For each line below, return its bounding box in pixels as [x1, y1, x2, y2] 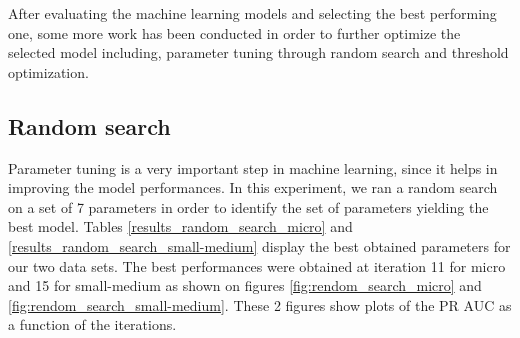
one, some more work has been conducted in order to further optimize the [8, 22, 461, 43]
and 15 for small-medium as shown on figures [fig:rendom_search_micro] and [8, 275, 482, 296]
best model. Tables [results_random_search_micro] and [8, 216, 353, 237]
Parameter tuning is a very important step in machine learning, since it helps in [8, 157, 498, 178]
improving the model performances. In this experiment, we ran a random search [8, 177, 498, 198]
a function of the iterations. [8, 314, 177, 335]
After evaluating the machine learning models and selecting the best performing [8, 3, 497, 23]
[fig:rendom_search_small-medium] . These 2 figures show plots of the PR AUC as [8, 294, 512, 315]
